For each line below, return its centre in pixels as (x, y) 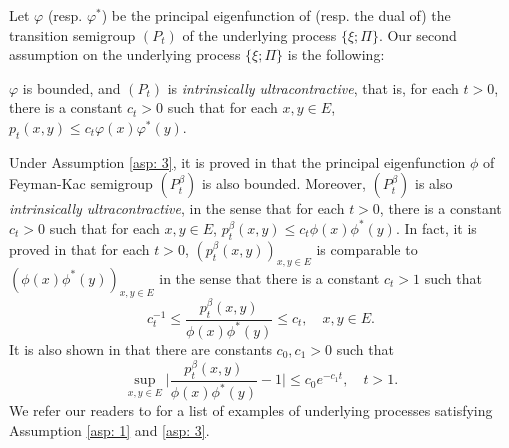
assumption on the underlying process (125, 54)
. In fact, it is (436, 227)
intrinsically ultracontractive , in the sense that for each (177, 208)
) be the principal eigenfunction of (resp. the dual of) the (276, 15)
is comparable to (367, 248)
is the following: (336, 54)
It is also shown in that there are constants (140, 348)
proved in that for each (79, 248)
